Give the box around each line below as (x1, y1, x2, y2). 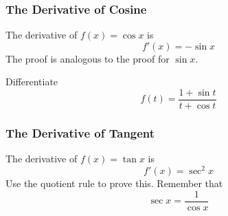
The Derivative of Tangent (5, 124, 155, 141)
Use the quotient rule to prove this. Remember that (5, 175, 223, 190)
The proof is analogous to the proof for (5, 51, 170, 65)
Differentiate (5, 74, 58, 89)
